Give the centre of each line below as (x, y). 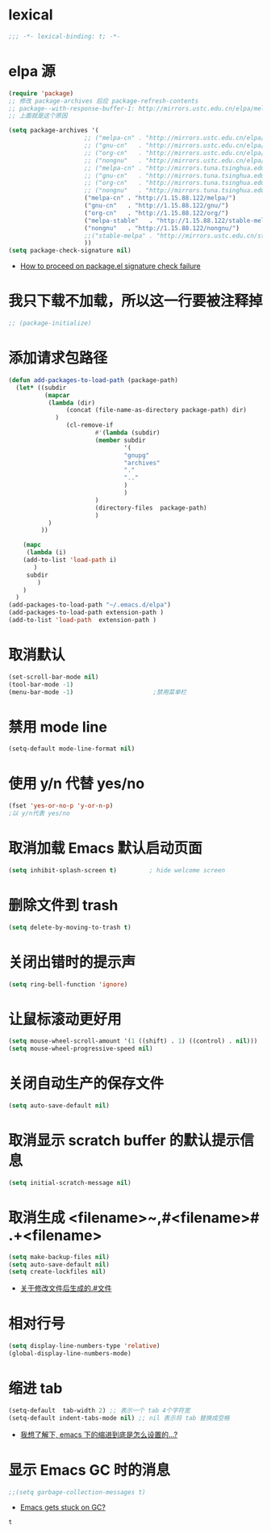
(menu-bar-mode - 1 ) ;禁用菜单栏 (98, 692)
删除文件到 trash (63, 905)
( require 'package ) (41, 93)
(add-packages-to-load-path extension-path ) (86, 613)
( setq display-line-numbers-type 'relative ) (84, 1346)
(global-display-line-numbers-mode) (70, 1354)
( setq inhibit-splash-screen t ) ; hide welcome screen (117, 870)
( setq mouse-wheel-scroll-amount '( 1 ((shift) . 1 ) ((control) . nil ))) (133, 1041)
